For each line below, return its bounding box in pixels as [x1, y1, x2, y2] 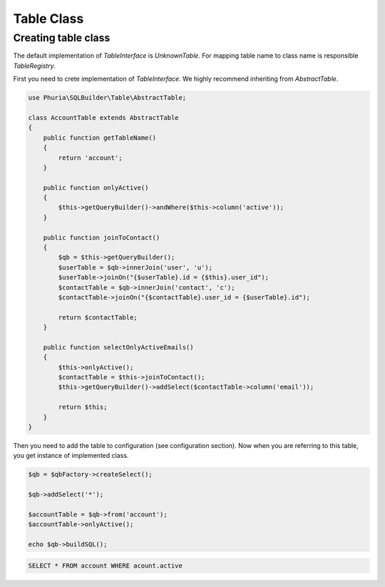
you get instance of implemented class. [13, 451, 129, 460]
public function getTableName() [43, 133, 157, 142]
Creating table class [13, 31, 111, 44]
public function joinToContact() [43, 233, 160, 242]
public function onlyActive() [43, 183, 149, 192]
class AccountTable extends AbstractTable [28, 113, 179, 121]
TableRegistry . [13, 61, 56, 70]
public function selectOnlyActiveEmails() [43, 343, 194, 351]
